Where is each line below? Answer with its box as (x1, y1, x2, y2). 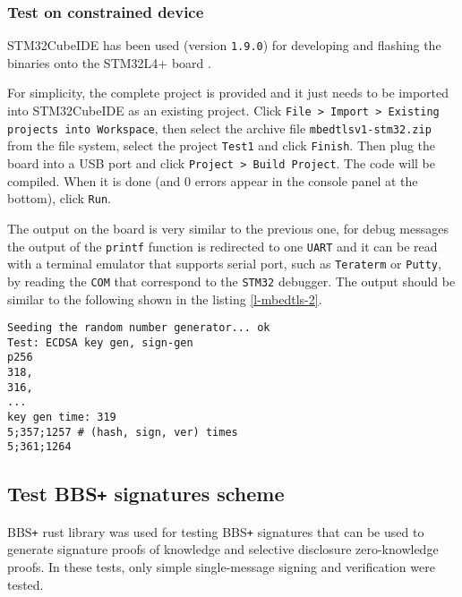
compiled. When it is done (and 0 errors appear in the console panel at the (7, 171, 418, 190)
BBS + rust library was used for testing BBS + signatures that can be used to (7, 522, 424, 541)
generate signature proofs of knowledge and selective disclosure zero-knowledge (7, 540, 439, 559)
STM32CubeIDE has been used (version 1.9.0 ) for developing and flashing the (7, 36, 441, 55)
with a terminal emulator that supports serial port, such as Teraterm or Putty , (7, 254, 441, 273)
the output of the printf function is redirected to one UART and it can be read (7, 236, 438, 255)
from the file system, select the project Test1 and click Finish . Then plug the (7, 136, 436, 155)
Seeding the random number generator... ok (7, 321, 270, 335)
